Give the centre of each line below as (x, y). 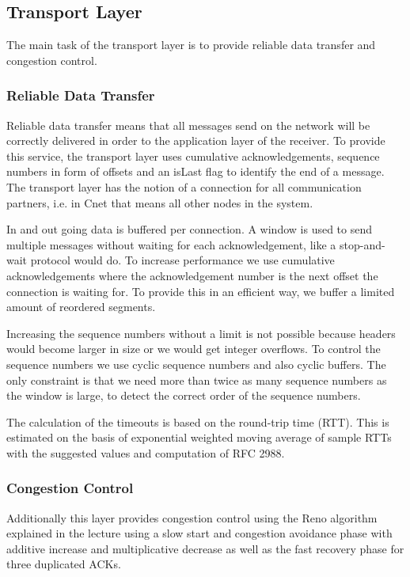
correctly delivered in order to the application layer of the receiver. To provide (196, 140)
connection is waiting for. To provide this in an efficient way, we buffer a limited (201, 291)
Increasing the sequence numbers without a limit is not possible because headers (201, 333)
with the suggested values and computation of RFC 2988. (146, 452)
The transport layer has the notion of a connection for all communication (184, 186)
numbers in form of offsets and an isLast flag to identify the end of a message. (196, 171)
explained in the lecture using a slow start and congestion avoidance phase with (199, 533)
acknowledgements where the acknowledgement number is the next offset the (192, 275)
